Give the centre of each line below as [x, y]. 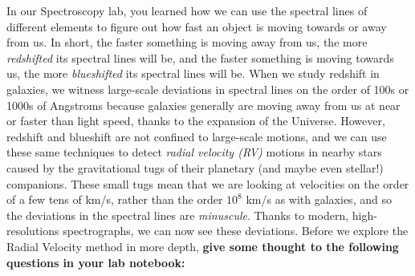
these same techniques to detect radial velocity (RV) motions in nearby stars [194, 152]
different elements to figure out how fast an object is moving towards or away [197, 26]
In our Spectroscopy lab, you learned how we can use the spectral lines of [187, 10]
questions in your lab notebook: [96, 262]
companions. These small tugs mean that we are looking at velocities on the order [208, 183]
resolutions [33, 231]
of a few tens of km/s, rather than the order [115, 199]
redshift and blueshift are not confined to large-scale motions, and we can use [197, 136]
